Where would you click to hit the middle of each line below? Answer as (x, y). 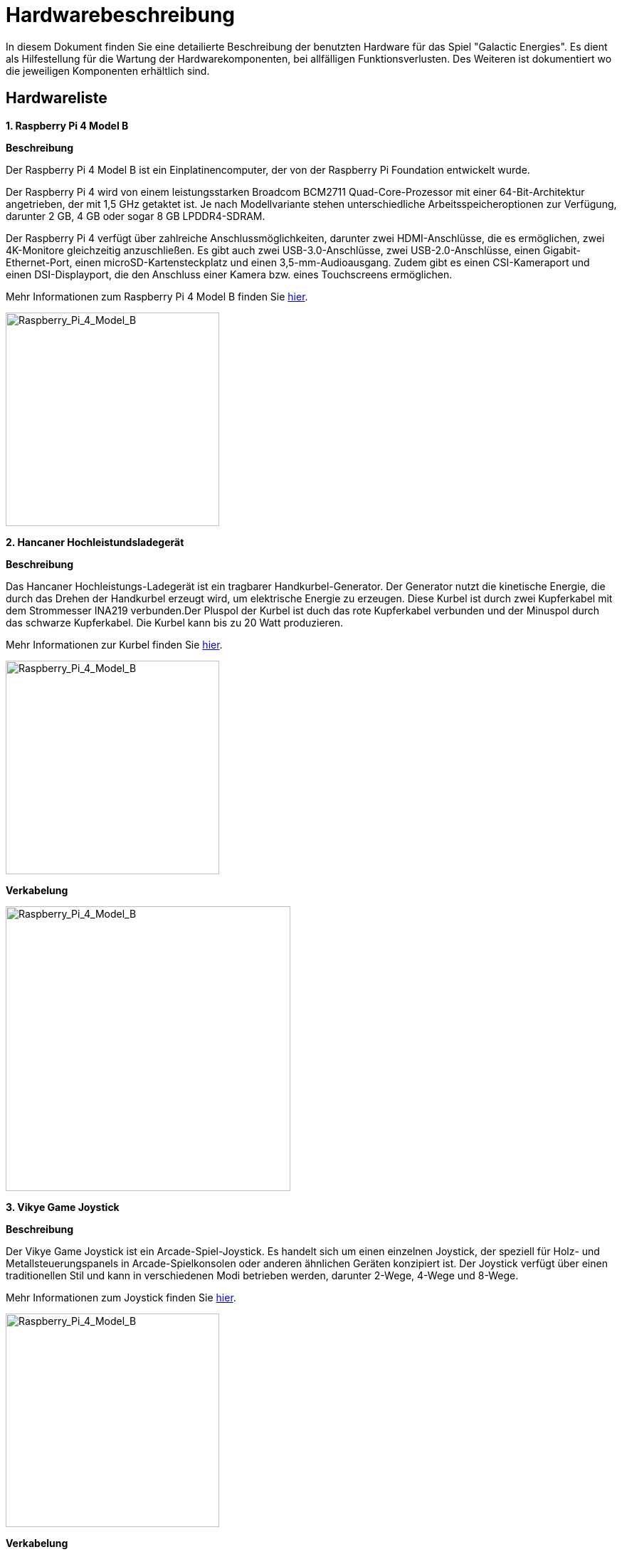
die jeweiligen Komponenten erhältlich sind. (108, 70)
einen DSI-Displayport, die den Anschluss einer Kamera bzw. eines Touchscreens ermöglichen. (229, 274)
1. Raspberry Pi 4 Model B (67, 125)
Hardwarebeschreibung (121, 15)
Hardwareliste (57, 98)
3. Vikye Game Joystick (63, 1207)
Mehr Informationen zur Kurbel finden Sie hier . (114, 644)
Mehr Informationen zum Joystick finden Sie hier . (121, 1297)
